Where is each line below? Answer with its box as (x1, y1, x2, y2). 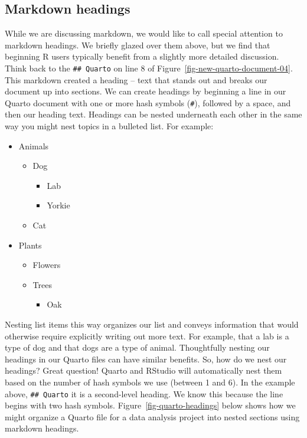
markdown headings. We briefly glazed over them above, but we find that (5, 38, 270, 51)
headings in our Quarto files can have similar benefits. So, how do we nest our (5, 352, 287, 365)
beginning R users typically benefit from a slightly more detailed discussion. (5, 50, 279, 63)
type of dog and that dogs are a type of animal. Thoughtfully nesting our (5, 341, 270, 354)
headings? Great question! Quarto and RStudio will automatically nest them (5, 364, 282, 377)
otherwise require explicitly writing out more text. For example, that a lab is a (5, 329, 289, 342)
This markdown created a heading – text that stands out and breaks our (5, 73, 267, 86)
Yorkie (47, 199, 70, 211)
